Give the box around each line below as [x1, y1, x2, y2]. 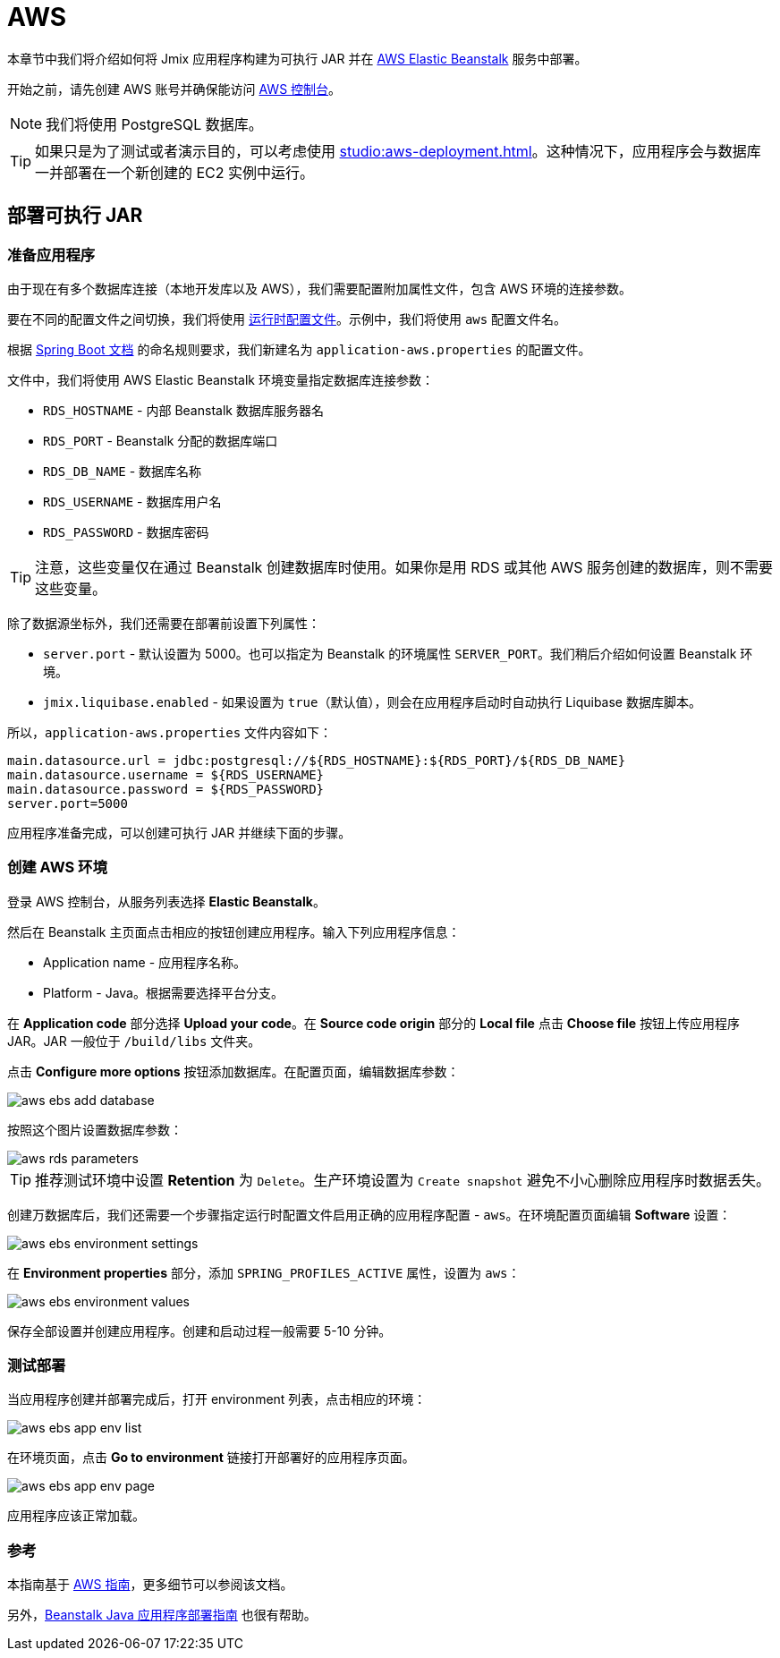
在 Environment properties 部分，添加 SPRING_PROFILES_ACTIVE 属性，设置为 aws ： [7, 1264, 521, 1280]
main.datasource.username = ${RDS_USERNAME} [7, 767, 325, 782]
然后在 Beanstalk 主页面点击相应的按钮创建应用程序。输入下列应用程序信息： [7, 923, 461, 940]
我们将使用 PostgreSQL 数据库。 [46, 115, 263, 133]
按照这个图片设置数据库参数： [7, 1121, 182, 1137]
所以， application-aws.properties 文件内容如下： [7, 724, 333, 740]
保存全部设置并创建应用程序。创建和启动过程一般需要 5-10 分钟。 [7, 1322, 392, 1339]
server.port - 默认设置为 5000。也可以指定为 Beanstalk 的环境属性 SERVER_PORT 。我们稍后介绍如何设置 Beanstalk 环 [43, 645, 753, 661]
